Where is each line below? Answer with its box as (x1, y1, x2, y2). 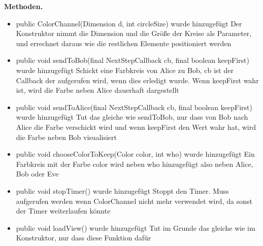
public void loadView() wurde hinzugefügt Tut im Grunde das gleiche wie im (16, 222, 255, 233)
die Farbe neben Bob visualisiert (16, 131, 117, 142)
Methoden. (4, 1, 43, 11)
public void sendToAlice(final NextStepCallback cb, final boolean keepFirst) (16, 101, 252, 112)
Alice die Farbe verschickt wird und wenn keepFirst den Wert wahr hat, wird (16, 121, 256, 132)
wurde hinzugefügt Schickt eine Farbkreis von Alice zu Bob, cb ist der (16, 64, 234, 75)
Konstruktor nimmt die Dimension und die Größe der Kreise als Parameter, (16, 28, 252, 39)
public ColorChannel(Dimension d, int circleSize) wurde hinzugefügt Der (16, 18, 242, 28)
